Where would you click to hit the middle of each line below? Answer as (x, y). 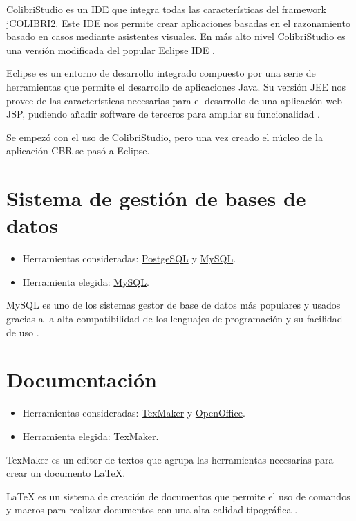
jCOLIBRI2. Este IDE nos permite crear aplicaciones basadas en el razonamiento (178, 22)
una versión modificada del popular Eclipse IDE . (111, 49)
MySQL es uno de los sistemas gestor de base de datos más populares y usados (174, 305)
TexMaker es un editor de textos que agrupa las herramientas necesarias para (170, 459)
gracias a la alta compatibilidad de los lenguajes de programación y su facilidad (175, 319)
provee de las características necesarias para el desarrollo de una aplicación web (175, 100)
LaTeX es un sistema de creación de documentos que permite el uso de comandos (178, 496)
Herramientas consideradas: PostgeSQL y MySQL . (129, 258)
